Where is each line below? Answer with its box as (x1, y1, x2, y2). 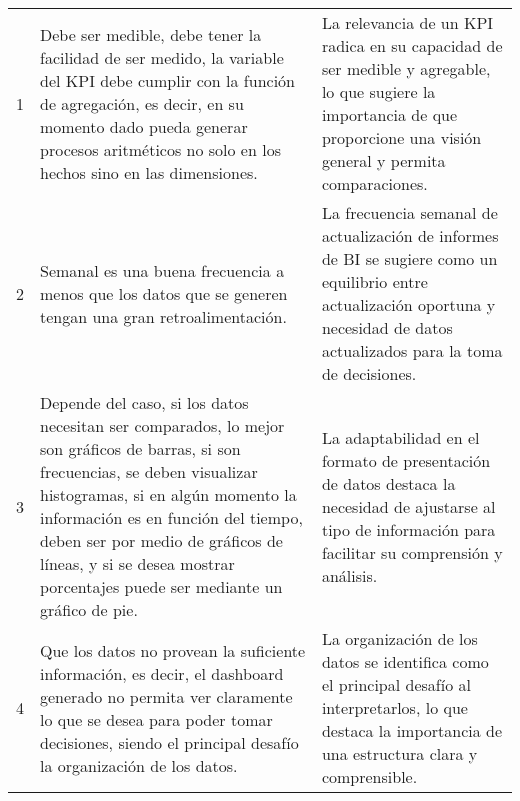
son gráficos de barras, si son (40, 437, 241, 460)
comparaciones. (321, 172, 428, 195)
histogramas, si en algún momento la (40, 483, 297, 506)
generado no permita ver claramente (40, 684, 293, 708)
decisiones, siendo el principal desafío (40, 730, 299, 754)
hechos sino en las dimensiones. (40, 160, 258, 184)
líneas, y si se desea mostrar (40, 552, 235, 575)
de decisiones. (321, 362, 417, 385)
